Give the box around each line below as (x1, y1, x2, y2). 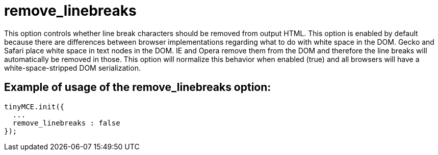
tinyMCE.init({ (4, 102, 65, 111)
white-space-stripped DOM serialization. (4, 63, 141, 72)
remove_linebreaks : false (12, 118, 120, 127)
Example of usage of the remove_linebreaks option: (4, 81, 271, 94)
